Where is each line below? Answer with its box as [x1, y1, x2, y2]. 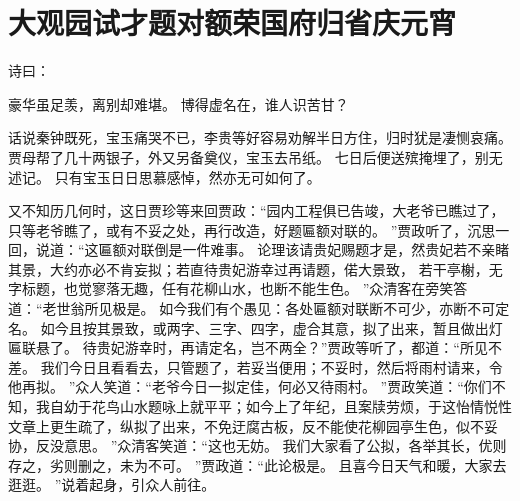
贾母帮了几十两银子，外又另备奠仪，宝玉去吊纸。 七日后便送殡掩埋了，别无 [8, 146, 503, 167]
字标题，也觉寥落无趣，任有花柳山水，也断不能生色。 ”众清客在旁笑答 [8, 278, 468, 299]
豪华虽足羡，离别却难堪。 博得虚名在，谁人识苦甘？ [8, 93, 349, 114]
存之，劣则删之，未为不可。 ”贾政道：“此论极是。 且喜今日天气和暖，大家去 [8, 454, 507, 475]
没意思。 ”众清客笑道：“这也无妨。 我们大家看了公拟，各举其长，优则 [49, 435, 507, 456]
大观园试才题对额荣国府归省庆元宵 [8, 2, 457, 43]
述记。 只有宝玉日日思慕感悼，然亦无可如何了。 [8, 166, 321, 187]
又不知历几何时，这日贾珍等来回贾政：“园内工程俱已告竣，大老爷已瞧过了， [8, 200, 505, 221]
